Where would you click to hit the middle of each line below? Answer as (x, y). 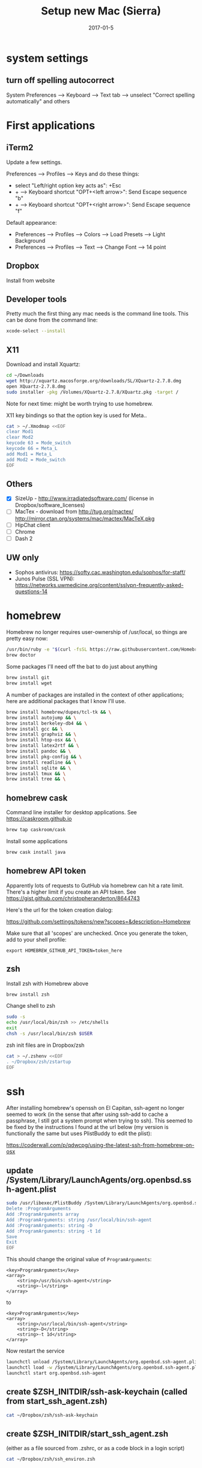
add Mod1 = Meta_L (29, 454)
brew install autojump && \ (41, 717)
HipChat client (32, 525)
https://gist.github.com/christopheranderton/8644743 (73, 898)
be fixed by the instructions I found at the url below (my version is (87, 1127)
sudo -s (16, 1017)
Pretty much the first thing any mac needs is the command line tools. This (97, 314)
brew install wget (29, 683)
